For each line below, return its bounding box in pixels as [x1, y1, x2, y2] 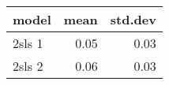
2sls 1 [13, 34, 43, 52]
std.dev [110, 10, 156, 28]
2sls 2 [13, 57, 43, 75]
